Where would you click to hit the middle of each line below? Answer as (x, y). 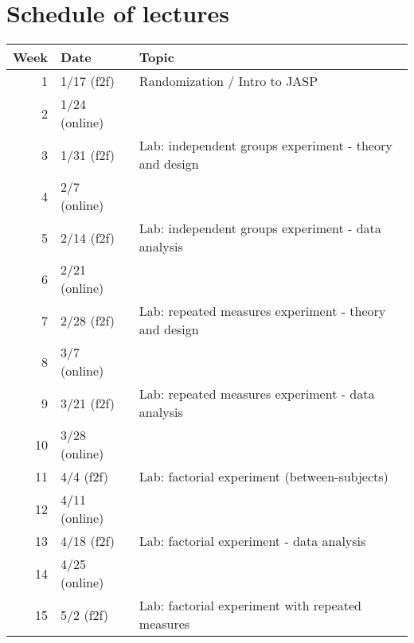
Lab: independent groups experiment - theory (266, 146)
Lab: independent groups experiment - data (260, 228)
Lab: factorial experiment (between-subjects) (264, 477)
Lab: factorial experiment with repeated (250, 606)
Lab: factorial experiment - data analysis (252, 541)
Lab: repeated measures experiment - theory (262, 311)
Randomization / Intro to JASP (228, 81)
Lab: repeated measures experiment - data (257, 394)
